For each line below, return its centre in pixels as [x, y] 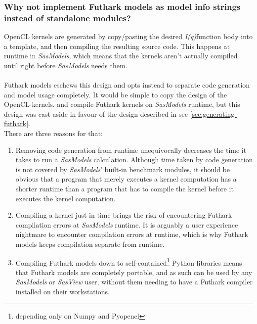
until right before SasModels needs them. [66, 65]
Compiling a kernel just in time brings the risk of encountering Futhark [124, 215]
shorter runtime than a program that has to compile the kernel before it [125, 189]
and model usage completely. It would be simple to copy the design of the [115, 94]
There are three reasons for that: [53, 133]
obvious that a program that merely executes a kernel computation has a [126, 179]
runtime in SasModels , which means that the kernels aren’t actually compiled [121, 56]
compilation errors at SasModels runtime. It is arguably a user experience [127, 224]
